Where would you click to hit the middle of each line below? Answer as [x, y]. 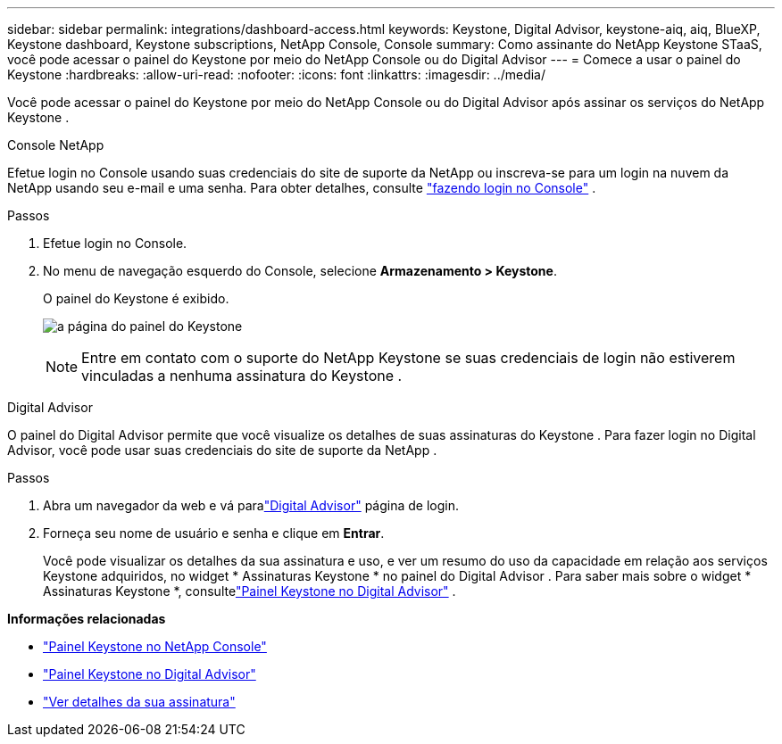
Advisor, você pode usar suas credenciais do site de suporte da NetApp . [222, 450]
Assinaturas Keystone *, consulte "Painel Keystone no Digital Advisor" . [250, 591]
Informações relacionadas [87, 619]
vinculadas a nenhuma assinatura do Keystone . [242, 376]
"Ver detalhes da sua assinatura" [139, 702]
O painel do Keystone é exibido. [136, 298]
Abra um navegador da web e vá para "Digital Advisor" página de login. [251, 505]
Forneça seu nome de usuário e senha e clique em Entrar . [214, 533]
